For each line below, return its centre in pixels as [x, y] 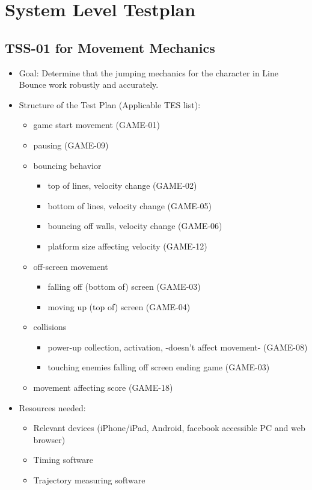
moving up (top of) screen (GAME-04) [119, 306]
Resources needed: [52, 407]
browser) [49, 439]
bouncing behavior [67, 165]
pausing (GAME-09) [71, 145]
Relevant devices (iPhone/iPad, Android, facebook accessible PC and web [169, 428]
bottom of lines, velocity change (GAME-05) [130, 205]
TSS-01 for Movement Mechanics [110, 47]
